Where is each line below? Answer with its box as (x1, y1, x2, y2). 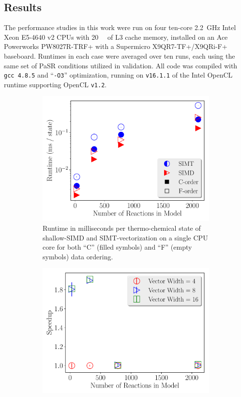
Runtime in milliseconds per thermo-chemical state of (43, 223, 201, 233)
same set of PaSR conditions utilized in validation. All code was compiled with (4, 60, 238, 70)
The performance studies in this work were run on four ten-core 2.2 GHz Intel (4, 22, 236, 32)
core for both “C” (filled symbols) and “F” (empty (43, 242, 192, 252)
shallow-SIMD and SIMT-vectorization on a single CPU (43, 232, 208, 242)
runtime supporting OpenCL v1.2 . (4, 79, 107, 89)
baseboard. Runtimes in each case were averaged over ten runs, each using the (4, 50, 235, 61)
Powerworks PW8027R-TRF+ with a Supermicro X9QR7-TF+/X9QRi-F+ (4, 41, 227, 51)
